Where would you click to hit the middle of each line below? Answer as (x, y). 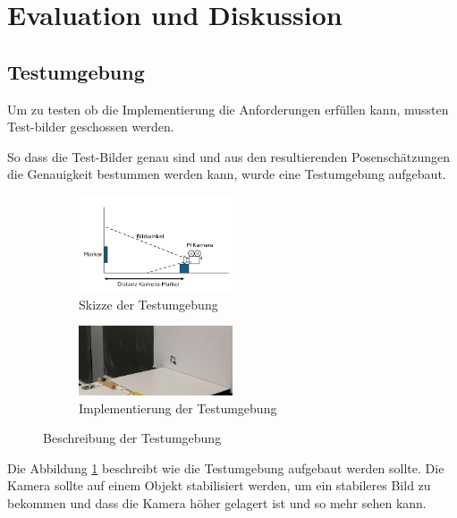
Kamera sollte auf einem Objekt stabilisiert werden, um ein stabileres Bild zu (219, 485)
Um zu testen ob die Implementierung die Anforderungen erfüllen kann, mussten (228, 109)
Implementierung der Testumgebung (178, 408)
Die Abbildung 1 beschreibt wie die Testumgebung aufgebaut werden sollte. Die (226, 467)
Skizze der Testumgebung (148, 304)
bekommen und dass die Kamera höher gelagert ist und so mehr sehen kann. (217, 502)
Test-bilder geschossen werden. (91, 127)
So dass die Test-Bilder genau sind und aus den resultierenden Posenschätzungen (229, 156)
